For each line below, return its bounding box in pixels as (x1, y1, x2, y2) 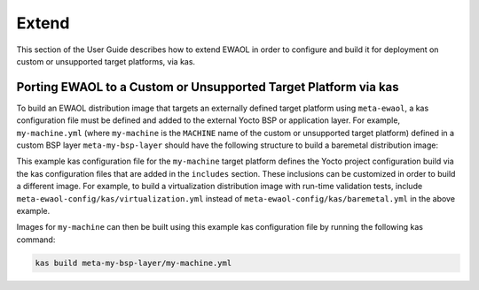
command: (16, 234, 56, 245)
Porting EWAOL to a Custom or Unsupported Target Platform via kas (16, 80, 399, 95)
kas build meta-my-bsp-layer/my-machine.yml (35, 257, 232, 268)
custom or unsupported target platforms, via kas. (16, 56, 195, 66)
